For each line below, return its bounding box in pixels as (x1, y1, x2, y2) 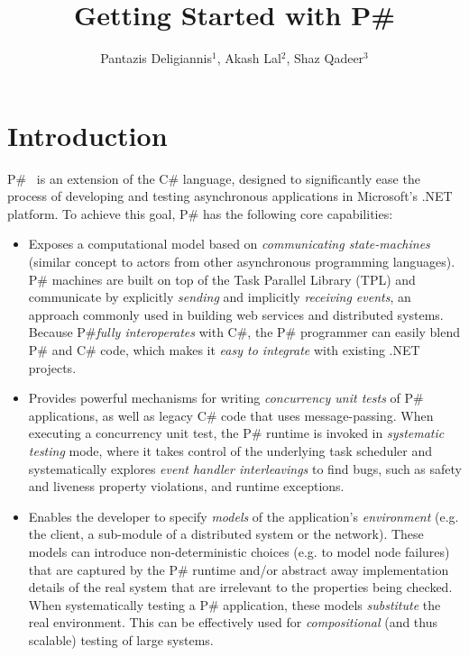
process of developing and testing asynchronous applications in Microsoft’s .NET (7, 187, 453, 205)
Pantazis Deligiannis (100, 49, 213, 68)
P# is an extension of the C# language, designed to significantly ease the (7, 169, 420, 187)
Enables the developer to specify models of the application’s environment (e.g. (28, 506, 459, 525)
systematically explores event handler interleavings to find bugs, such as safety (28, 459, 462, 478)
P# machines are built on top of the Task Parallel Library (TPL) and (28, 269, 416, 288)
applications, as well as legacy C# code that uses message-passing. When (28, 405, 434, 424)
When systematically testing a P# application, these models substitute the (28, 595, 441, 614)
